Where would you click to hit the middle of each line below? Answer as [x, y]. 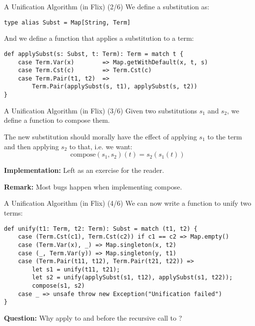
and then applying [31, 146]
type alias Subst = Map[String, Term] [67, 22]
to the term [225, 136]
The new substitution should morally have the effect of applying [100, 136]
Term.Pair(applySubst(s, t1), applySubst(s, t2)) [115, 87]
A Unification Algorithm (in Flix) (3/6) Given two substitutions [101, 110]
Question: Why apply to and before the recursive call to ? [93, 318]
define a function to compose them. [57, 120]
